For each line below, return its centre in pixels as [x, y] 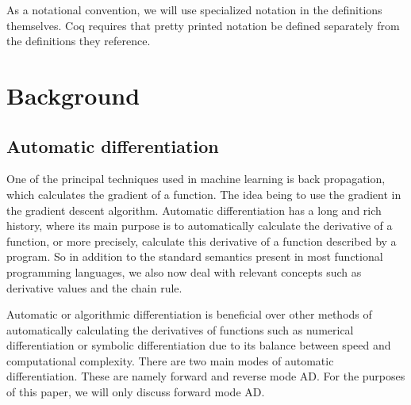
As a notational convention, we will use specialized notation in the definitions [194, 10]
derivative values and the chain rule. [94, 287]
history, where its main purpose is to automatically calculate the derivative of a [200, 225]
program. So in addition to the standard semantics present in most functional [195, 256]
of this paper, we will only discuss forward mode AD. [136, 392]
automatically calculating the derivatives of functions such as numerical [180, 329]
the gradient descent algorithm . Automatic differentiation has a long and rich [194, 210]
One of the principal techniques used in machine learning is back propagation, [196, 179]
